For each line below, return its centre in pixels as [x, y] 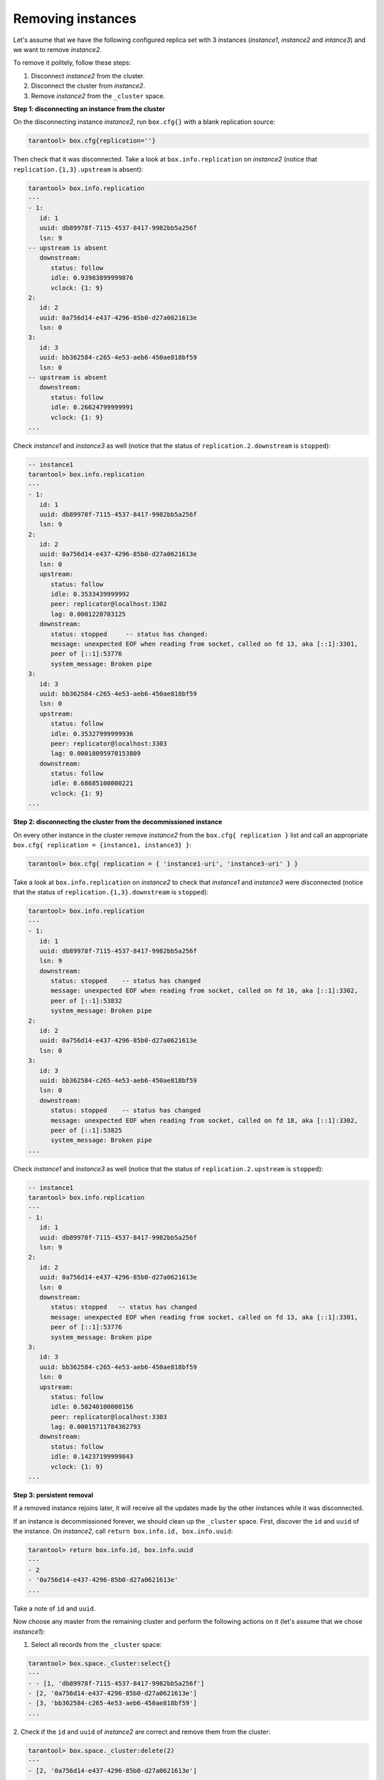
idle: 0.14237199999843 [92, 1457]
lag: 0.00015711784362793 [96, 1427]
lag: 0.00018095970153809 [96, 754]
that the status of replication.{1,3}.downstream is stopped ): [111, 892]
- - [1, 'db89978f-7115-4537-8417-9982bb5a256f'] [116, 1683]
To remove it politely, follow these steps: [72, 63]
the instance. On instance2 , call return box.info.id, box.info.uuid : [123, 1532]
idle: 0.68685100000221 [92, 784]
